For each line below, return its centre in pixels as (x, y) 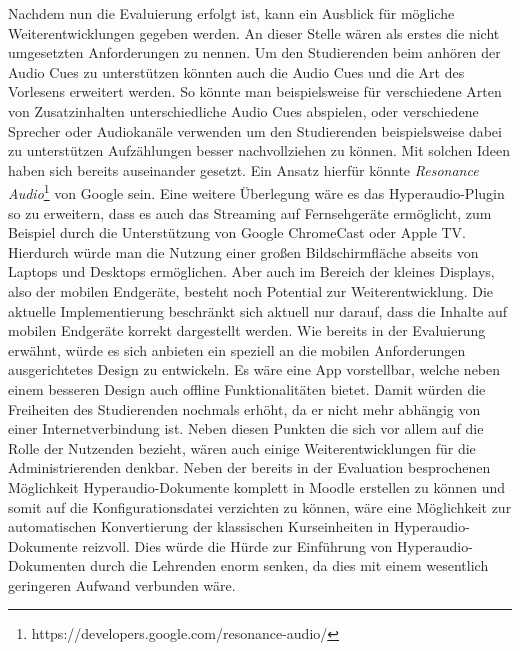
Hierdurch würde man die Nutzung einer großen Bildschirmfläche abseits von (243, 251)
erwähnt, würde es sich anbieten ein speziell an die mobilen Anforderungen (237, 349)
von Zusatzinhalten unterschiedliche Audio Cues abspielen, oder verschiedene (243, 110)
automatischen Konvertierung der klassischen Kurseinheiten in (199, 526)
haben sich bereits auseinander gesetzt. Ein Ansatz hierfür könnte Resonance (243, 169)
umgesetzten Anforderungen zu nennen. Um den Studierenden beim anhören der (254, 52)
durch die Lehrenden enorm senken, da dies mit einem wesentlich (289, 565)
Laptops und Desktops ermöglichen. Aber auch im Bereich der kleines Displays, (251, 271)
